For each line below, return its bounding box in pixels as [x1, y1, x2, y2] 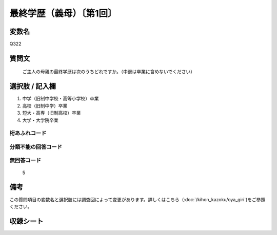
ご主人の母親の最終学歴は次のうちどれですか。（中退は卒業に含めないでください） [22, 69, 195, 75]
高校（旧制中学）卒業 [22, 102, 68, 109]
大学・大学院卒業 [22, 117, 58, 123]
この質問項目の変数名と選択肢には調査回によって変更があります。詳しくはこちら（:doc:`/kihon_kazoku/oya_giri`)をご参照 [9, 196, 266, 202]
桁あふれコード [9, 130, 47, 137]
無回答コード [9, 157, 42, 164]
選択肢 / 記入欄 [9, 82, 56, 91]
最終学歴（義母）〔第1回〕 [9, 8, 117, 19]
